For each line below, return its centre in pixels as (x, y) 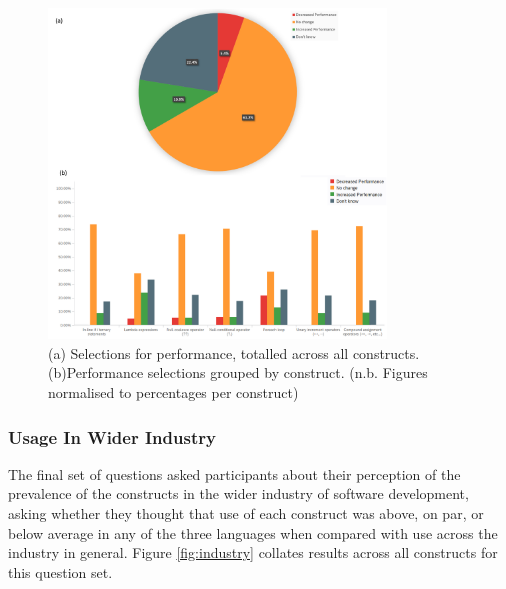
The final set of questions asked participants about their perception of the (234, 473)
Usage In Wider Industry (112, 436)
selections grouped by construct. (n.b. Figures (287, 372)
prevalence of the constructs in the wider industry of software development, (238, 493)
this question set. (60, 571)
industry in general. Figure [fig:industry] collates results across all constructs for (253, 552)
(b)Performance (96, 372)
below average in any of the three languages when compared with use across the (253, 532)
